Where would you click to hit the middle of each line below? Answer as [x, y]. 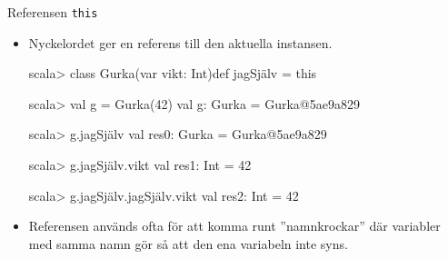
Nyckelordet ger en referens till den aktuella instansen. [180, 42]
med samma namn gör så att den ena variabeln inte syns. [188, 243]
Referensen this [53, 12]
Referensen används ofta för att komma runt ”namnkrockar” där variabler [234, 226]
